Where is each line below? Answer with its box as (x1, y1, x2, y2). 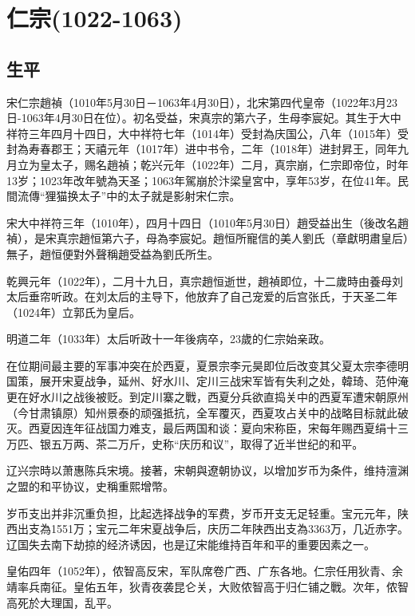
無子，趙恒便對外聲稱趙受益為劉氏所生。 (6, 245, 219, 262)
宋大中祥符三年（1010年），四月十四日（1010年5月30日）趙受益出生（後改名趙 (6, 214, 409, 231)
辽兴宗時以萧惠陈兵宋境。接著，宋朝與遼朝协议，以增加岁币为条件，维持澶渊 (6, 462, 409, 479)
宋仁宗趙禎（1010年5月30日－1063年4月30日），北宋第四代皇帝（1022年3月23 (6, 93, 397, 110)
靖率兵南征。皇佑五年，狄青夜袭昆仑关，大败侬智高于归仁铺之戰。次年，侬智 (6, 578, 409, 595)
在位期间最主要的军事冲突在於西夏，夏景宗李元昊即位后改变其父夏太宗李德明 (6, 357, 409, 373)
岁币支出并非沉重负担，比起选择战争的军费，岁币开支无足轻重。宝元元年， (6, 504, 397, 521)
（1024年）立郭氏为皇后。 (6, 303, 140, 320)
